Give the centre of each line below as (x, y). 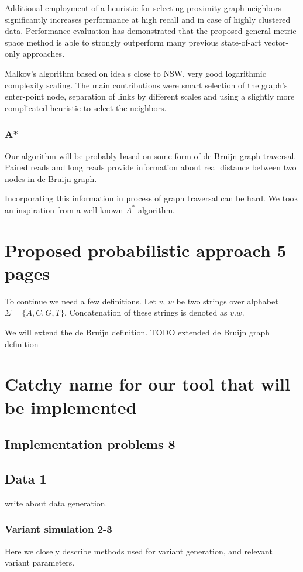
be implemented (71, 407)
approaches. (44, 54)
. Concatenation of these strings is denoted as (146, 312)
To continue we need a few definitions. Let (80, 301)
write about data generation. (56, 503)
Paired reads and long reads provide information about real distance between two (151, 167)
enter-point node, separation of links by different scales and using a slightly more (150, 96)
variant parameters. (40, 562)
